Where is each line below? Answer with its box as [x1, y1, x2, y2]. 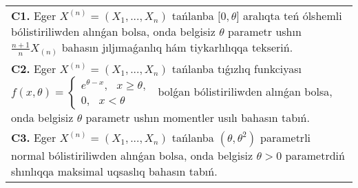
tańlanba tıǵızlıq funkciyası [171, 61, 302, 77]
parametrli [260, 129, 311, 146]
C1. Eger [11, 8, 56, 23]
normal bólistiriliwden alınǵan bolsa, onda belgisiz [11, 147, 253, 164]
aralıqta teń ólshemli [242, 8, 342, 23]
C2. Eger [11, 61, 56, 77]
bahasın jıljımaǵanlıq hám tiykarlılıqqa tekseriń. [61, 39, 293, 55]
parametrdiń [285, 147, 345, 164]
